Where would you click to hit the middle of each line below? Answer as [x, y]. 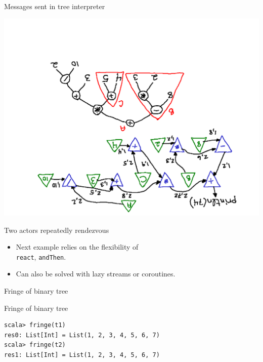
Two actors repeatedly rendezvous [57, 230]
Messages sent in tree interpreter [55, 6]
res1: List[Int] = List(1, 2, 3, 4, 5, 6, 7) [82, 355]
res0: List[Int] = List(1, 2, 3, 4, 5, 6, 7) [82, 335]
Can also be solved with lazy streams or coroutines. [96, 274]
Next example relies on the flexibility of [77, 247]
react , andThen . [41, 256]
